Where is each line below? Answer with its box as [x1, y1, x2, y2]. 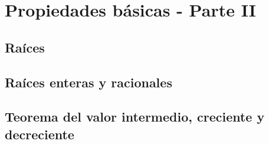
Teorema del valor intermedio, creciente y [5, 107, 265, 126]
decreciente [5, 125, 74, 143]
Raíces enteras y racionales [5, 73, 172, 91]
